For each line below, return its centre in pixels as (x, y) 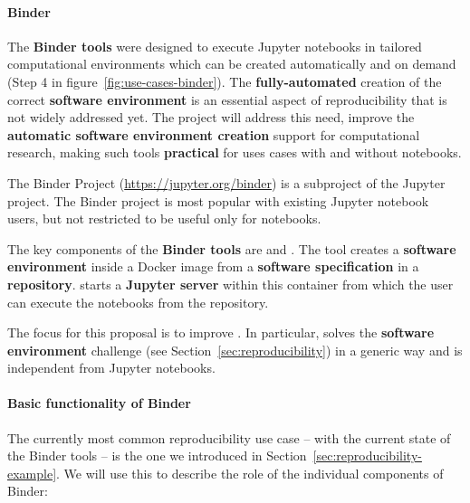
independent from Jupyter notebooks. (111, 368)
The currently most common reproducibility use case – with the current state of (229, 437)
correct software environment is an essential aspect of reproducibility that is (227, 99)
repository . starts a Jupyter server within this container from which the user (230, 284)
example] (32, 473)
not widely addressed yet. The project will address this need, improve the (211, 117)
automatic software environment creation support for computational (214, 134)
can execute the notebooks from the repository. (138, 302)
